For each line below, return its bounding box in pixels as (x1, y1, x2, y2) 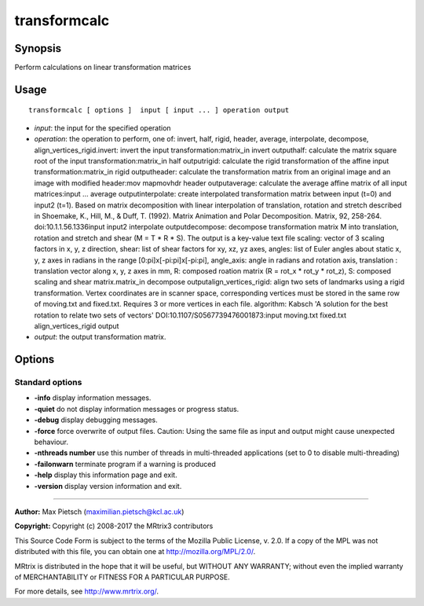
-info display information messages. (34, 393, 152, 402)
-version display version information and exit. (34, 481, 182, 490)
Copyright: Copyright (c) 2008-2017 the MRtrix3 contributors (14, 521, 214, 531)
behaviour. (34, 437, 69, 446)
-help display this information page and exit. (34, 470, 177, 479)
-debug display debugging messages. (34, 415, 159, 424)
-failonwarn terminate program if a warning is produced (34, 459, 216, 468)
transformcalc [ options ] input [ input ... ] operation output (28, 106, 290, 115)
